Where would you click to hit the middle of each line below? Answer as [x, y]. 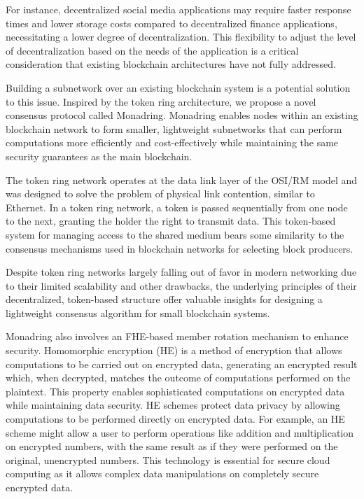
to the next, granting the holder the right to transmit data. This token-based [171, 221]
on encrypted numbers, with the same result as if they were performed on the [172, 446]
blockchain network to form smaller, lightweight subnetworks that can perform [174, 128]
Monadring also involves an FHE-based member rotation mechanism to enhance [177, 336]
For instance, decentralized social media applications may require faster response [178, 9]
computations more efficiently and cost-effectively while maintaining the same [172, 142]
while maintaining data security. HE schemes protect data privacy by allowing [173, 405]
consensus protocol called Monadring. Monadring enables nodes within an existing [182, 115]
